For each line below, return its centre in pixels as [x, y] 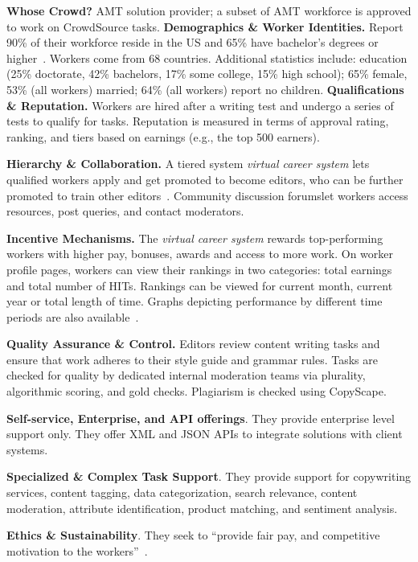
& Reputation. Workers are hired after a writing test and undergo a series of [200, 105]
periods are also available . [73, 316]
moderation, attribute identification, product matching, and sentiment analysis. [202, 508]
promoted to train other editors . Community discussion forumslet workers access [207, 195]
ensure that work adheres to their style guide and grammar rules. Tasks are [192, 359]
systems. [27, 449]
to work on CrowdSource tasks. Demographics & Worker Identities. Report [205, 26]
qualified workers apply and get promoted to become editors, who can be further [205, 179]
